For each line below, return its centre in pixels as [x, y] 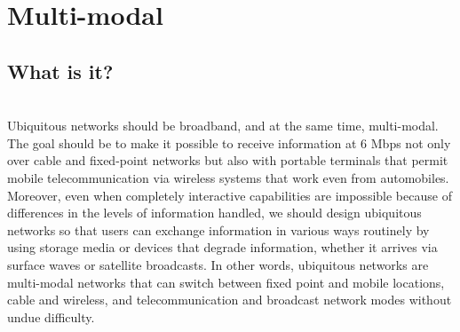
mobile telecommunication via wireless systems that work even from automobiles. [228, 177]
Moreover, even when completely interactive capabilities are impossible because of [230, 195]
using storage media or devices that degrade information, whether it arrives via [222, 247]
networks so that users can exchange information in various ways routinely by [218, 229]
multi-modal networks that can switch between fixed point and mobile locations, [226, 282]
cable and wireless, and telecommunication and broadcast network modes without [230, 300]
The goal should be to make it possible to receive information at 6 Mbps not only [229, 142]
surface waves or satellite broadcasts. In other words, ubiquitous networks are [218, 264]
